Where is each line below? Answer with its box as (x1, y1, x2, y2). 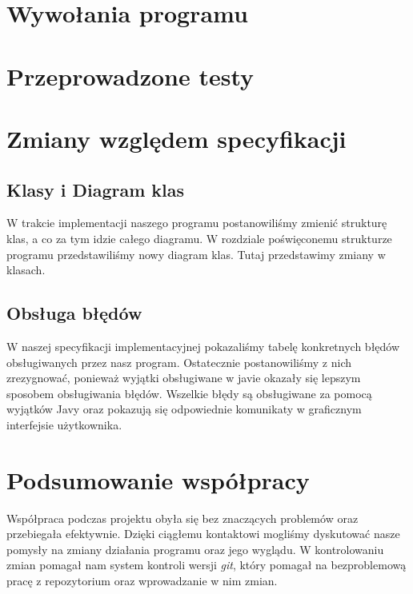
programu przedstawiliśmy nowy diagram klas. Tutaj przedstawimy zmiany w (6, 245, 386, 262)
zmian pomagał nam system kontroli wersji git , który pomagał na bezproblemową (6, 556, 407, 573)
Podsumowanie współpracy (6, 463, 310, 496)
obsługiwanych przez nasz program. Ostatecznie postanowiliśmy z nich (6, 353, 352, 370)
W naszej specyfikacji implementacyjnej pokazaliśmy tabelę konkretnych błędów (6, 337, 400, 354)
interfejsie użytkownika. (6, 416, 122, 433)
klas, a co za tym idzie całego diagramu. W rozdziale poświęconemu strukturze (6, 229, 392, 246)
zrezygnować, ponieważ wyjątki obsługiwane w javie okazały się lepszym (6, 369, 361, 386)
